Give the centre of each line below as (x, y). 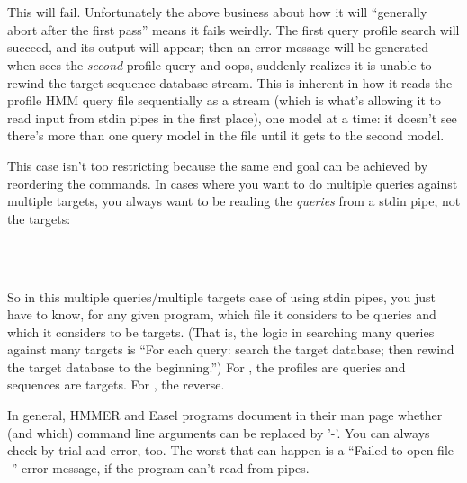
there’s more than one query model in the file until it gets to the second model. (226, 135)
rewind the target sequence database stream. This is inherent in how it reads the (230, 82)
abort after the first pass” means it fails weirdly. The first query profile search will (233, 29)
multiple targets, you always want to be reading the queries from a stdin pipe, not (234, 201)
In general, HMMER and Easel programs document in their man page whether (225, 415)
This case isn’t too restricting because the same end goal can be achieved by (218, 165)
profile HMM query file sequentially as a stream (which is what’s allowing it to (224, 100)
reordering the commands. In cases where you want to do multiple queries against (233, 183)
